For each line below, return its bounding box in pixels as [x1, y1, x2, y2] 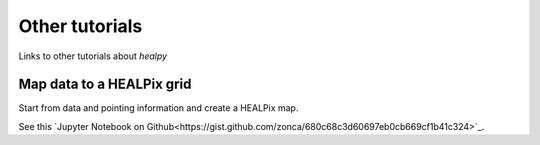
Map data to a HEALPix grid [18, 76, 192, 93]
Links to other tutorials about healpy [18, 50, 168, 62]
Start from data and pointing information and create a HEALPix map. [18, 102, 299, 114]
